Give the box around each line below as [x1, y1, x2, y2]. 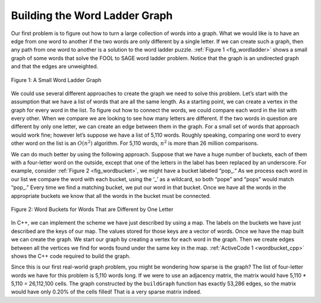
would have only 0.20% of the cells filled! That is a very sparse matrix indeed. [11, 288, 202, 295]
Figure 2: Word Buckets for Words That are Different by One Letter [11, 206, 174, 213]
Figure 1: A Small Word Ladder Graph [11, 76, 102, 83]
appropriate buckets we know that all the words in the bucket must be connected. [11, 192, 211, 199]
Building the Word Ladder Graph [11, 9, 173, 22]
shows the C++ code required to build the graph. [11, 252, 131, 260]
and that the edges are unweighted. [11, 63, 99, 70]
